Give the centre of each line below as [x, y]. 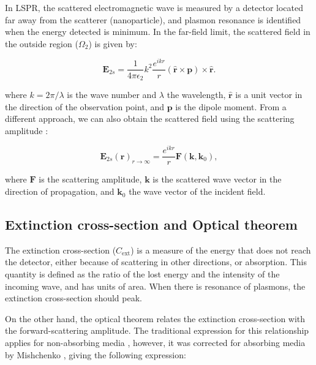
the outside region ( [42, 43]
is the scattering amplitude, [90, 179]
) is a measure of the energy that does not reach [221, 250]
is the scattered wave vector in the [217, 179]
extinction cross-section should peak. [73, 298]
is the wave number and [112, 94]
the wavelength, [196, 94]
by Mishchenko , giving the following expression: [96, 354]
